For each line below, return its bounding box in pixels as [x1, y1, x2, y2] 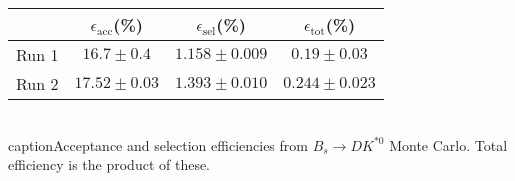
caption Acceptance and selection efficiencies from [8, 134, 308, 155]
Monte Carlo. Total [389, 134, 508, 155]
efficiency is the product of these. [8, 154, 211, 175]
